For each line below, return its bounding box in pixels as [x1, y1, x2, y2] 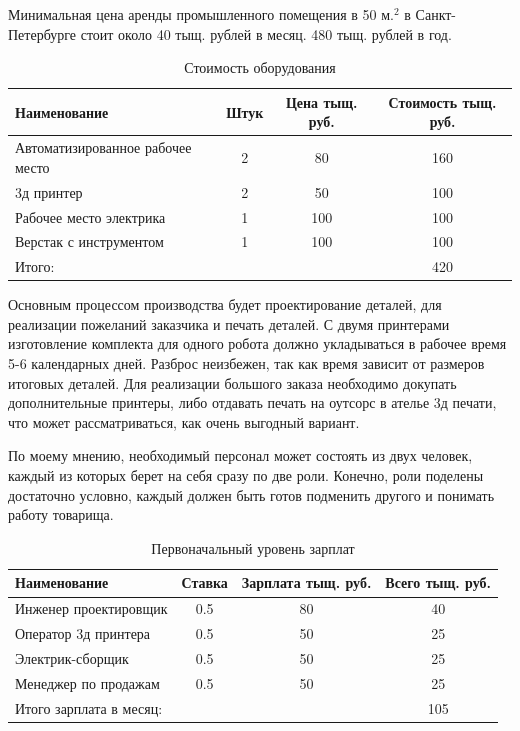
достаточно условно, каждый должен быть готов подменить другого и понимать [8, 484, 495, 505]
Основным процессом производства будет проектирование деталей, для [8, 294, 442, 315]
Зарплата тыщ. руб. [241, 572, 372, 593]
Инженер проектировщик [15, 598, 168, 619]
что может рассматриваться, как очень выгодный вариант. [8, 411, 360, 432]
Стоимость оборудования [184, 57, 336, 78]
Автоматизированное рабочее [15, 137, 192, 158]
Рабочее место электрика [15, 206, 166, 227]
